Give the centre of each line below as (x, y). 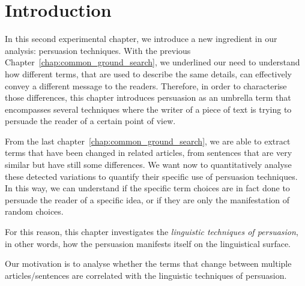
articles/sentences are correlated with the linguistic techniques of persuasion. (146, 275)
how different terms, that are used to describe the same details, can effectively (149, 73)
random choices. (34, 211)
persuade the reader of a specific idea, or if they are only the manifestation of (147, 199)
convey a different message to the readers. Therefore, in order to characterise (146, 85)
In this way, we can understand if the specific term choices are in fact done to (147, 188)
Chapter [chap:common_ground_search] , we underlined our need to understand (152, 62)
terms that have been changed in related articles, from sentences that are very (149, 153)
